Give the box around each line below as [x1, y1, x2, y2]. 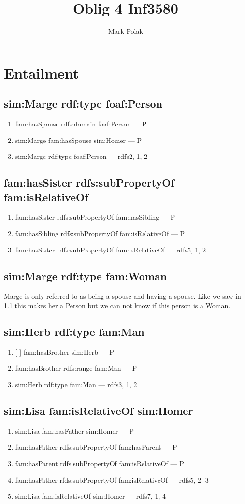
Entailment [4, 63, 79, 82]
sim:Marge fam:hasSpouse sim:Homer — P [15, 135, 142, 145]
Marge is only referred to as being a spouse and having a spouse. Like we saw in [4, 291, 241, 301]
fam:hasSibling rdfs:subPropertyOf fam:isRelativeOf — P [15, 228, 185, 238]
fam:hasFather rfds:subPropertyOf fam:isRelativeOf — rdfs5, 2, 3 [15, 474, 209, 485]
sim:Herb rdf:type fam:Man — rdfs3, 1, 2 [15, 379, 137, 390]
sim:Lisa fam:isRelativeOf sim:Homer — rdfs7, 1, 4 [15, 491, 166, 501]
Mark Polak [108, 26, 143, 36]
